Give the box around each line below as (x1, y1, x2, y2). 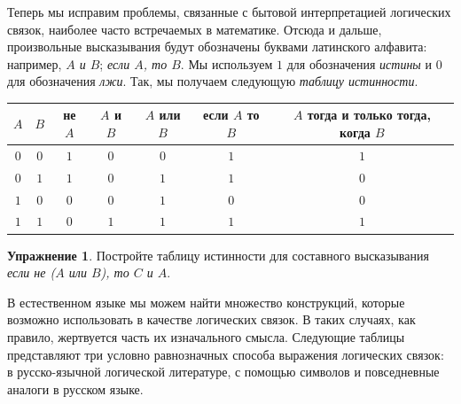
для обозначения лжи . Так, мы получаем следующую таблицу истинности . (7, 72, 418, 90)
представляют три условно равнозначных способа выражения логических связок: (7, 345, 444, 363)
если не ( (7, 263, 56, 282)
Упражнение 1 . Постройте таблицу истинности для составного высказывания (7, 245, 429, 264)
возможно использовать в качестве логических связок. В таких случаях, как (7, 310, 416, 329)
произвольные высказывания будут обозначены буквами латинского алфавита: (7, 37, 427, 56)
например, (7, 54, 62, 73)
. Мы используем (180, 54, 273, 73)
